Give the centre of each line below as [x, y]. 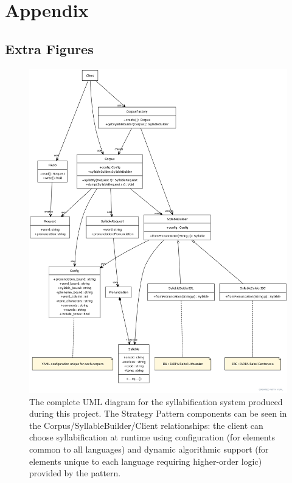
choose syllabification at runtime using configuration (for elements [152, 437]
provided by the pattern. [75, 473]
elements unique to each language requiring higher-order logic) [146, 461]
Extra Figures [49, 48]
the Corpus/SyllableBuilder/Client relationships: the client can [146, 425]
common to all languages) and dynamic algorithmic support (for [149, 449]
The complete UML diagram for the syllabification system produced [156, 401]
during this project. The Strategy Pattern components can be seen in [158, 413]
